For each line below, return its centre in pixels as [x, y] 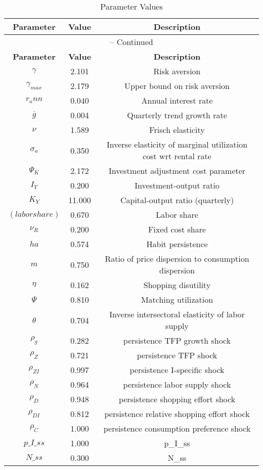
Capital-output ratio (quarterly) [177, 200]
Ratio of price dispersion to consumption [177, 258]
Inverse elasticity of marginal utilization [177, 144]
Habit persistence [177, 244]
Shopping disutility [177, 285]
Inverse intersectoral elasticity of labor [177, 314]
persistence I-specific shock [177, 370]
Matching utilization [177, 299]
